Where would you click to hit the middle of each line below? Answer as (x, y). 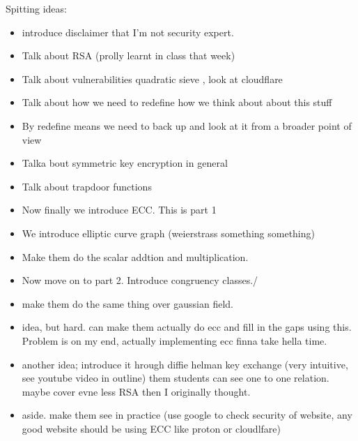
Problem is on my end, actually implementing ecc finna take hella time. (174, 340)
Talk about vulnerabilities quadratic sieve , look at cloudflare (152, 79)
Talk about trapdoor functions (87, 186)
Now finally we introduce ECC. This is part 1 (119, 210)
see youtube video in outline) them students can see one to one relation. (176, 378)
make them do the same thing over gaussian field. (127, 303)
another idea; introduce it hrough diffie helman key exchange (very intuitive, (185, 364)
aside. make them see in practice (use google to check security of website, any (187, 415)
